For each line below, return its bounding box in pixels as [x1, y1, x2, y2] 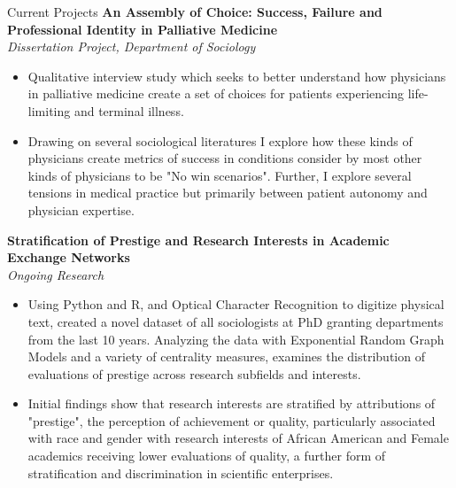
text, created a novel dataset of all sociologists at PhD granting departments [27, 312, 444, 330]
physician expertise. [27, 200, 135, 219]
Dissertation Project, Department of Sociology [7, 37, 256, 56]
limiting [27, 101, 71, 120]
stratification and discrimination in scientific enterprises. [27, 463, 334, 482]
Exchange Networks [7, 248, 130, 267]
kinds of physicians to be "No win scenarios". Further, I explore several [27, 166, 412, 184]
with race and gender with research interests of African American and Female [27, 429, 449, 447]
